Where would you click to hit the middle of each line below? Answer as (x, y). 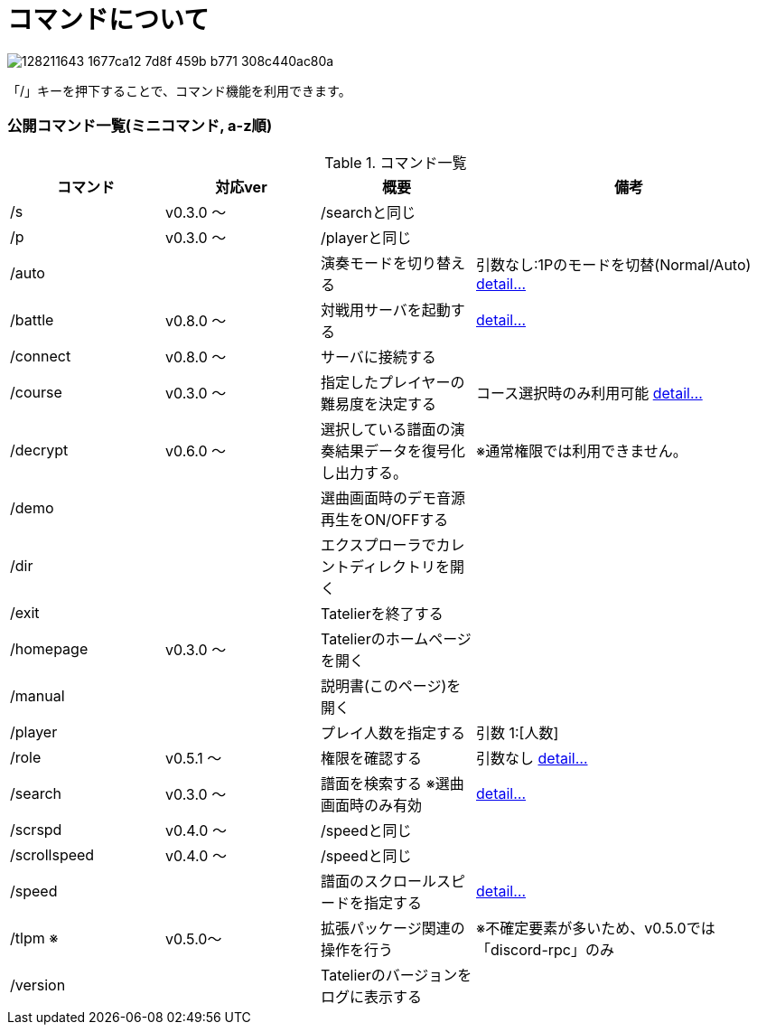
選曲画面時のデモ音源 (393, 497)
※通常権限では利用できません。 (582, 450)
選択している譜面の (386, 429)
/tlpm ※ (34, 938)
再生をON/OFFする (385, 519)
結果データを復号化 (401, 450)
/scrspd (36, 829)
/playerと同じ (366, 237)
